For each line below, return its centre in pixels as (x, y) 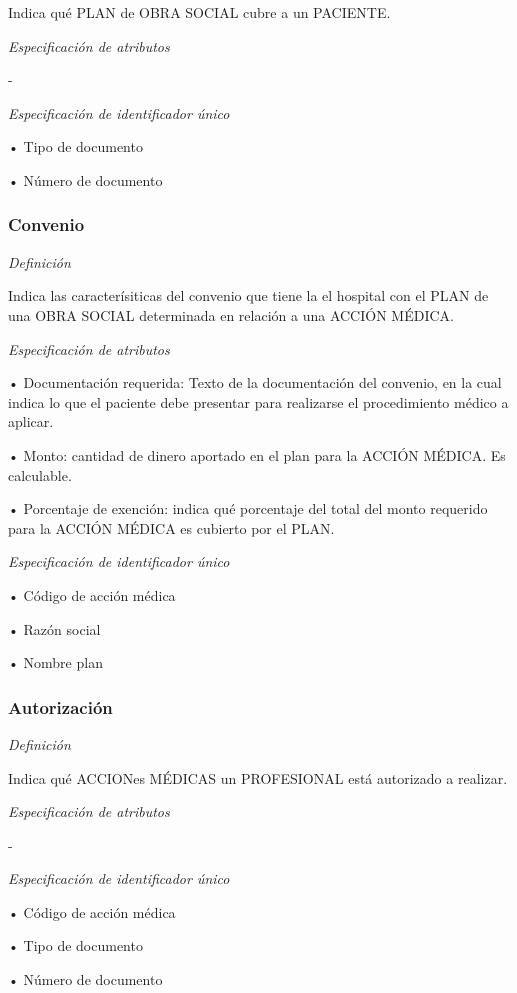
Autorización (60, 706)
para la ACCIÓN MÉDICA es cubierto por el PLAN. (171, 527)
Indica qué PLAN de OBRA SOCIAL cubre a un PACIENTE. (199, 12)
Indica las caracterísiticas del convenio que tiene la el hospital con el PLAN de (248, 295)
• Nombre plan (55, 662)
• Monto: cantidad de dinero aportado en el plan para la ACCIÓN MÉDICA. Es (257, 454)
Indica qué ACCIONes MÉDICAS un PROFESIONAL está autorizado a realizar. (258, 777)
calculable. (40, 474)
